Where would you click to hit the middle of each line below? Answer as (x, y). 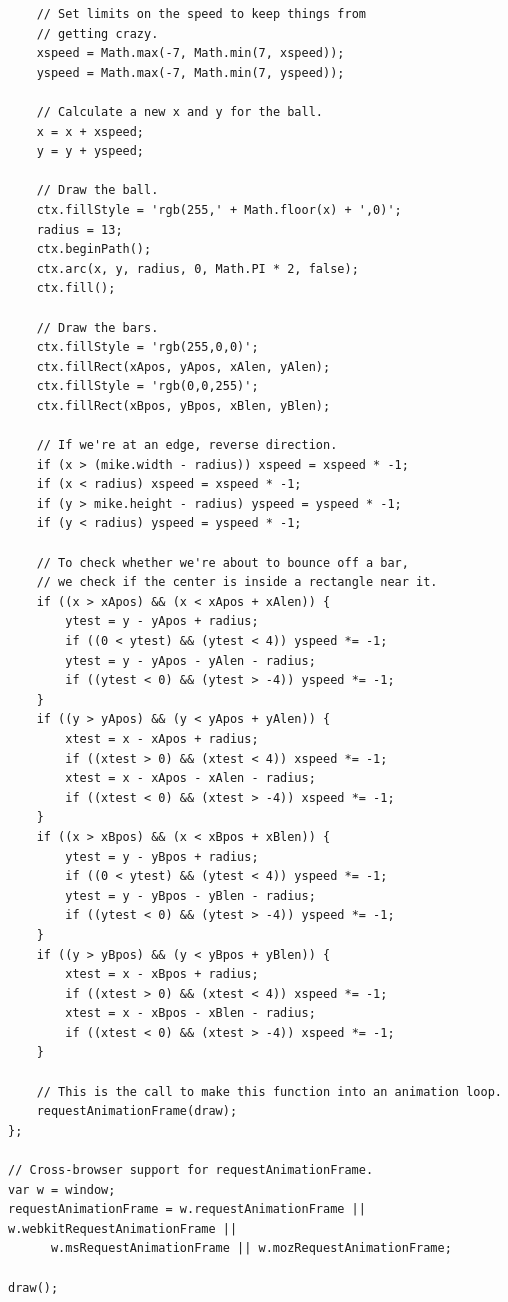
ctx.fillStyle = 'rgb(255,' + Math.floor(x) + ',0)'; (219, 209)
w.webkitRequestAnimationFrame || (123, 1228)
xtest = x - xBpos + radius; (162, 974)
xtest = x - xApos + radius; (162, 738)
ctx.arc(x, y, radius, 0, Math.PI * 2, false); (197, 268)
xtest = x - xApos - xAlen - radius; (190, 778)
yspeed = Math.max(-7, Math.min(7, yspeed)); (190, 72)
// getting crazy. (97, 33)
